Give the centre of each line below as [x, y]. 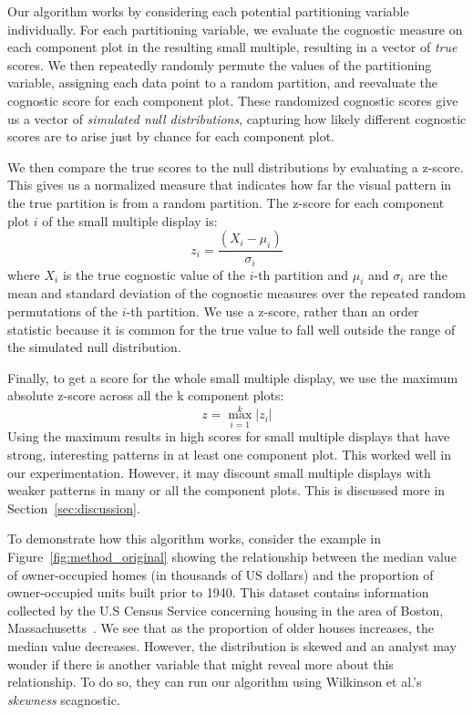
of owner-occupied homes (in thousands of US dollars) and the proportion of [221, 574]
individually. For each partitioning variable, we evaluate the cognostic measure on [235, 29]
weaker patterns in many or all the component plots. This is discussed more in [226, 490]
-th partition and [301, 274]
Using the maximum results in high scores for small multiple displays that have [229, 436]
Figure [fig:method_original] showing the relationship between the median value [232, 556]
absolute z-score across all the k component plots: [146, 395]
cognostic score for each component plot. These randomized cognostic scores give [233, 100]
